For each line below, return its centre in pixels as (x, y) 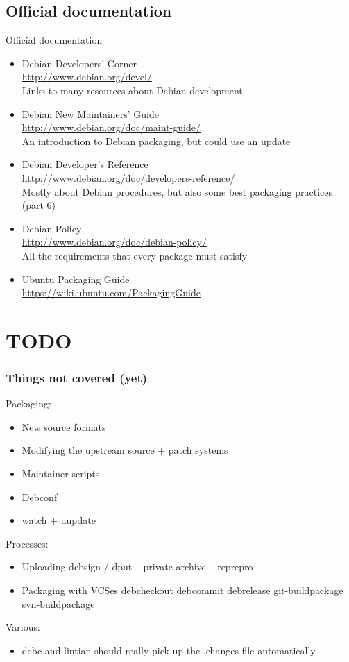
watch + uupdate (59, 520)
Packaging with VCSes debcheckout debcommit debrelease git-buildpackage (182, 590)
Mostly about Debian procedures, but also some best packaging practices (177, 191)
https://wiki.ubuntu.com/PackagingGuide (111, 292)
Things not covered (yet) (77, 377)
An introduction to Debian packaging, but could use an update (156, 141)
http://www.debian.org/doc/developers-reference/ (128, 177)
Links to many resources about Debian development (132, 90)
